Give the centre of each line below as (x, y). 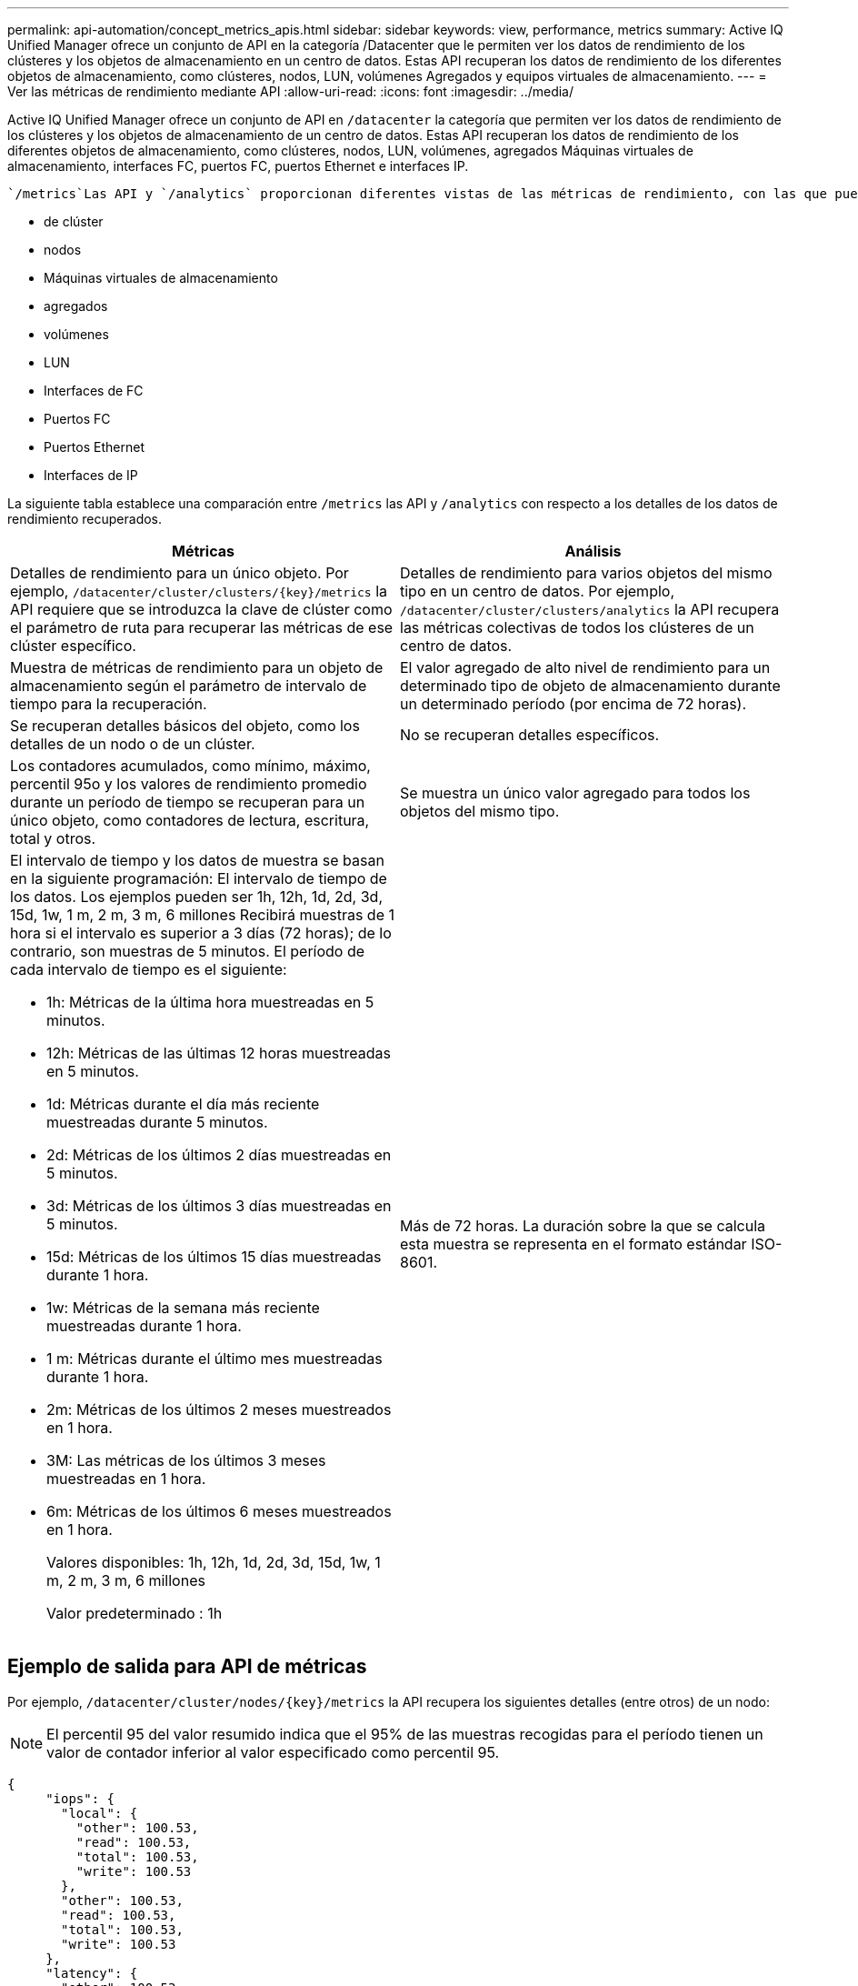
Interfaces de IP (91, 475)
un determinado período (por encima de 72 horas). (574, 704)
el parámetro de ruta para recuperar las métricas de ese (202, 627)
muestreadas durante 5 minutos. (157, 1122)
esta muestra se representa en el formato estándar (574, 1244)
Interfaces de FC (94, 391)
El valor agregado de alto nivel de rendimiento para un (585, 667)
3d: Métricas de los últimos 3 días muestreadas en (219, 1206)
